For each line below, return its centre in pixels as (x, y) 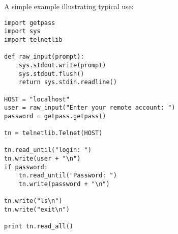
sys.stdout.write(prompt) (62, 65)
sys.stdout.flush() (51, 74)
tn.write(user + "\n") (42, 159)
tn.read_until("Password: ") (68, 176)
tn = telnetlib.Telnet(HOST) (53, 133)
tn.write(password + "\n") (64, 184)
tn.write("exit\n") (37, 210)
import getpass (30, 23)
